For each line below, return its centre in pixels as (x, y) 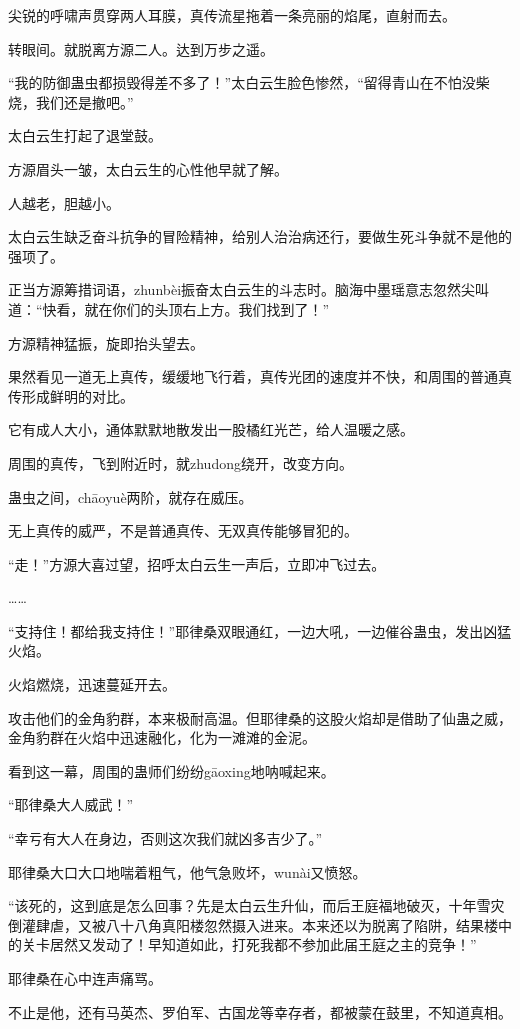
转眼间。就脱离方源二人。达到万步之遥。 (141, 48)
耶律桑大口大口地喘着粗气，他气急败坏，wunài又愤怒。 (187, 871)
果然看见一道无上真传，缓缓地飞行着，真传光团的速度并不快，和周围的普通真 (260, 376)
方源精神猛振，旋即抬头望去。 (106, 342)
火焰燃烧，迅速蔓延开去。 (92, 684)
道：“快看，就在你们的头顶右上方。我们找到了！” (169, 308)
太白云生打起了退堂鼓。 (85, 135)
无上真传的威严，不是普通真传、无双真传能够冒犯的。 (183, 530)
